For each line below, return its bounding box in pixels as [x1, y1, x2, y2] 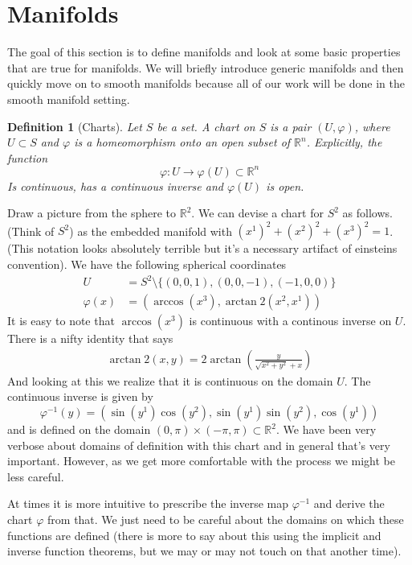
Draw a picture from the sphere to [7, 204, 177, 221]
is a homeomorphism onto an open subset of [74, 134, 291, 151]
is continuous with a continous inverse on [189, 312, 392, 329]
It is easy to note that [7, 312, 115, 329]
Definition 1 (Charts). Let [7, 118, 142, 134]
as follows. [342, 204, 393, 221]
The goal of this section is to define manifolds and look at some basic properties [7, 43, 401, 60]
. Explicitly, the [306, 134, 382, 151]
